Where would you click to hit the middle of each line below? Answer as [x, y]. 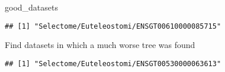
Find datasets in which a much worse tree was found [100, 45]
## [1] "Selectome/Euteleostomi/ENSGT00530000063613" [113, 64]
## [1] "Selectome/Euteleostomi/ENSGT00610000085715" [113, 26]
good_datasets [31, 7]
